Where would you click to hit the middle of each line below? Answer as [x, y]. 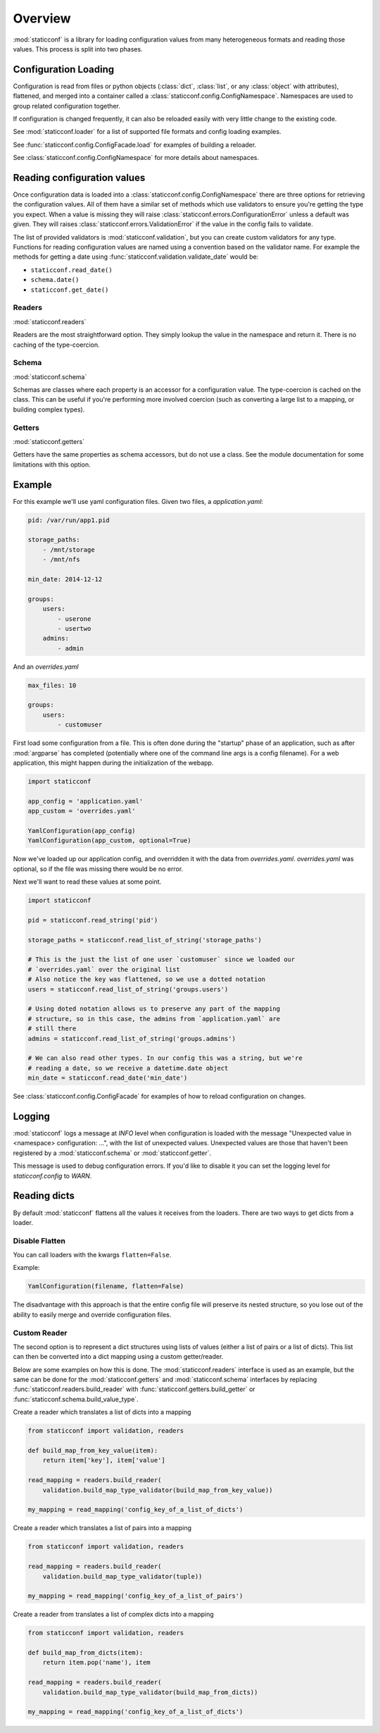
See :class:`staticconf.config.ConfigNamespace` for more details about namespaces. [136, 158]
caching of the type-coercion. [56, 345]
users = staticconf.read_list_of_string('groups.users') [128, 989]
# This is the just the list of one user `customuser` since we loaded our [161, 960]
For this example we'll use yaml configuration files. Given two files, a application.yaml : [138, 501]
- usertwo [74, 628]
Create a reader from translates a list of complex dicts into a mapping [113, 1615]
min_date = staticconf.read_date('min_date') [108, 1078]
